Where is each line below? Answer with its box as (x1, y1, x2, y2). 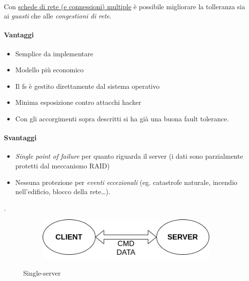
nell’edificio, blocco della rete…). (15, 186, 110, 197)
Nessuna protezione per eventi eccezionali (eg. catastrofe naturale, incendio (15, 177, 237, 187)
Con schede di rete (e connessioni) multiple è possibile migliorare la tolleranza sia (4, 1, 245, 11)
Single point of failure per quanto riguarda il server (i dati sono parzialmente (15, 151, 243, 161)
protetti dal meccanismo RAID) (15, 160, 110, 170)
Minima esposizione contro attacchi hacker (15, 97, 141, 107)
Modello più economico (15, 65, 84, 75)
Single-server (23, 268, 61, 278)
